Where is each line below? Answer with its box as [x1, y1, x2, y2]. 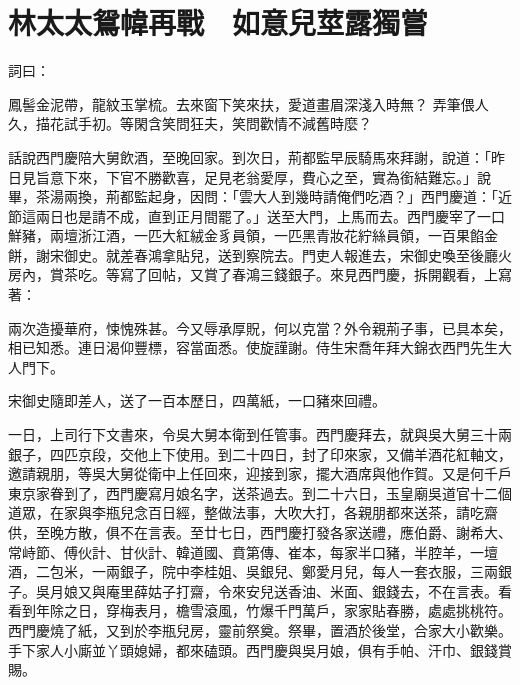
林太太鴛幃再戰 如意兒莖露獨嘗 [8, 2, 429, 43]
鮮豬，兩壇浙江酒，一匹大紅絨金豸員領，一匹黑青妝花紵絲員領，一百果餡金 [8, 225, 498, 246]
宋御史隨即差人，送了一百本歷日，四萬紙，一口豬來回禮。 [8, 390, 386, 411]
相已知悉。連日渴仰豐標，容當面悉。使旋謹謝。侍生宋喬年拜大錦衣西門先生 [8, 337, 498, 358]
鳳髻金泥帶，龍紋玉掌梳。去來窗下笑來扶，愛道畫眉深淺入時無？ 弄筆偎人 [8, 93, 489, 114]
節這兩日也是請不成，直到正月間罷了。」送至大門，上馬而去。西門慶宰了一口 [8, 205, 505, 226]
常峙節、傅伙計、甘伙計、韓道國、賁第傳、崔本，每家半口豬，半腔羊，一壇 [8, 541, 498, 562]
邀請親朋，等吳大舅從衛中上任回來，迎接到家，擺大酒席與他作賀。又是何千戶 [8, 463, 512, 484]
